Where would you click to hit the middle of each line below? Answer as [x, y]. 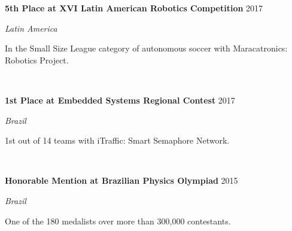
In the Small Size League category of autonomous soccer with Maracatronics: [146, 48]
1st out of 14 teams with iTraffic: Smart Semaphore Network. [117, 140]
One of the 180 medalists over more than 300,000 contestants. [118, 221]
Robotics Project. [37, 60]
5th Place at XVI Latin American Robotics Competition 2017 [134, 8]
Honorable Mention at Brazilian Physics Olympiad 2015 [121, 180]
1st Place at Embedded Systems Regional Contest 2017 [120, 100]
